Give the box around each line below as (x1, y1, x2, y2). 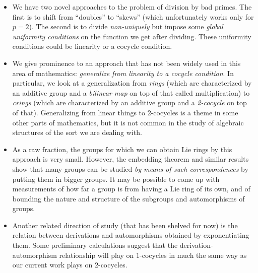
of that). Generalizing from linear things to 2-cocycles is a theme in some (12, 107, 238, 117)
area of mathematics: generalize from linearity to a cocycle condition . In (12, 67, 234, 78)
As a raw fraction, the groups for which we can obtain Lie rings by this (12, 144, 232, 154)
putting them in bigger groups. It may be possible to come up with (12, 173, 220, 184)
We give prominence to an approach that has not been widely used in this (12, 57, 241, 68)
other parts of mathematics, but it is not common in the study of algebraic (12, 117, 244, 127)
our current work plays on (12, 259, 93, 270)
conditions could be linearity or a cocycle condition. (12, 41, 172, 51)
